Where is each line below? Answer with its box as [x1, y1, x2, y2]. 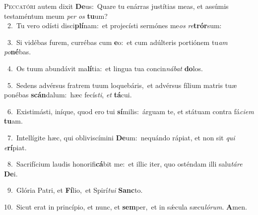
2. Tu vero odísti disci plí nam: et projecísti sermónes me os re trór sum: [7, 20, 222, 31]
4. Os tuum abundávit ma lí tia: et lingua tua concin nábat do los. [7, 63, 203, 73]
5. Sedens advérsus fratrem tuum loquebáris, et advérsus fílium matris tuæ [7, 80, 237, 90]
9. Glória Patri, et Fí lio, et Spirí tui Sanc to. [7, 185, 143, 195]
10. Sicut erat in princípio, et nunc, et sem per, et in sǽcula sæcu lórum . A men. [4, 201, 247, 212]
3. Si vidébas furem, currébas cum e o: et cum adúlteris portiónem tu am [7, 37, 228, 47]
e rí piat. [4, 142, 27, 152]
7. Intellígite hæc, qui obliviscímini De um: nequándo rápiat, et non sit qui [7, 132, 235, 142]
